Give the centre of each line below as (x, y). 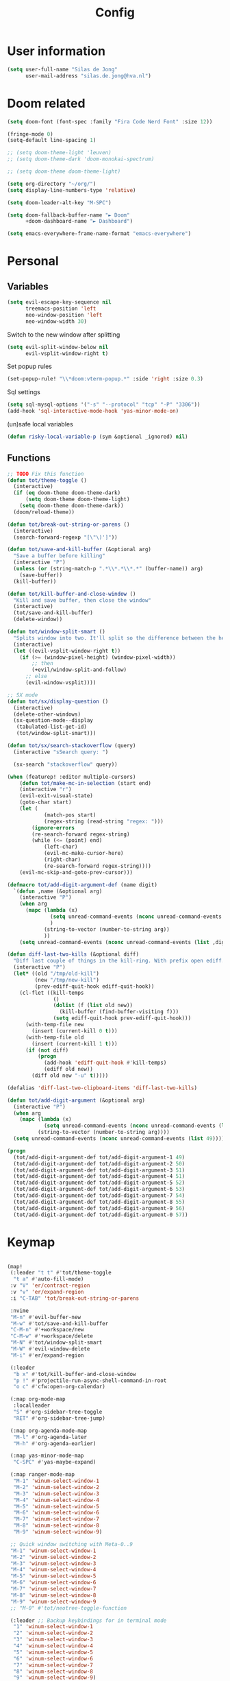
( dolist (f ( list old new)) (93, 1006)
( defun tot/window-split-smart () (56, 632)
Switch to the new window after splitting (64, 335)
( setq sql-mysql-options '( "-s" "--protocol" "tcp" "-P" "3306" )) (104, 405)
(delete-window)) (38, 619)
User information (56, 51)
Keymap (31, 1242)
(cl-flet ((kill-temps (52, 993)
